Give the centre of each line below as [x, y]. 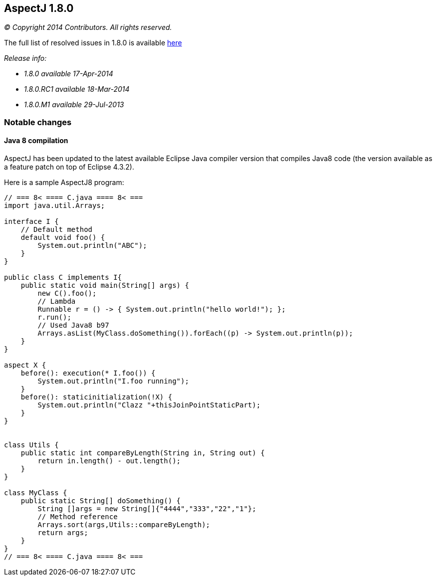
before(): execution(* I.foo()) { [88, 373]
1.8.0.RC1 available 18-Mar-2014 [77, 89]
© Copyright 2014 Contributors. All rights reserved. [88, 27]
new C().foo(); [67, 293]
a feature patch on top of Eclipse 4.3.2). [69, 167]
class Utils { [31, 445]
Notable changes [38, 122]
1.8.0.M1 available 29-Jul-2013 [74, 105]
